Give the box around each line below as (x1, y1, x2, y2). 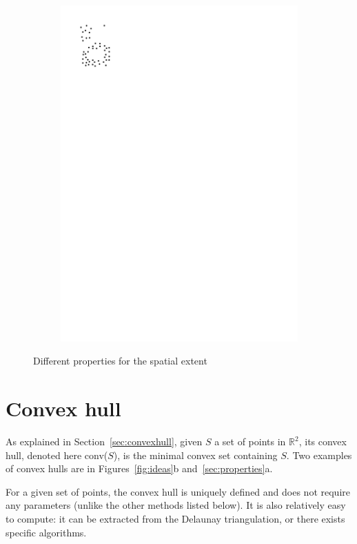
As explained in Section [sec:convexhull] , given (6, 434, 203, 449)
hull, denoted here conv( (6, 447, 108, 462)
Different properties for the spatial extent (33, 353, 207, 368)
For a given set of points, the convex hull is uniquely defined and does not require (6, 484, 350, 498)
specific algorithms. (6, 525, 87, 539)
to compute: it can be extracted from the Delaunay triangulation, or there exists (6, 512, 345, 526)
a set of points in (214, 434, 286, 449)
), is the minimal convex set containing (113, 447, 278, 462)
